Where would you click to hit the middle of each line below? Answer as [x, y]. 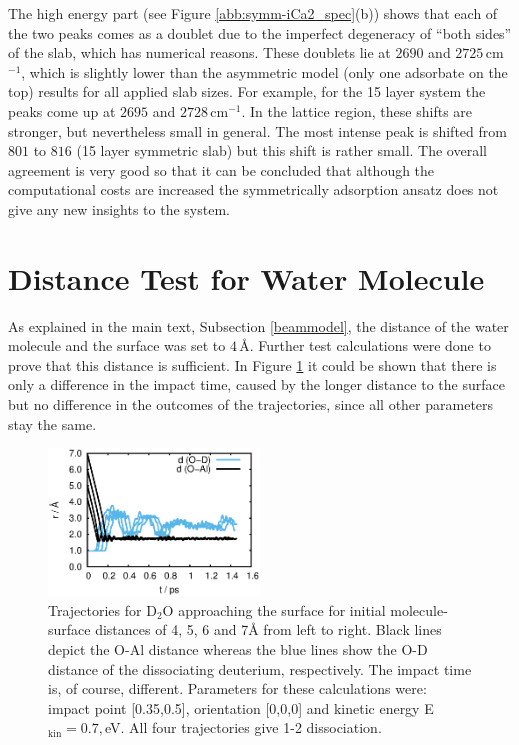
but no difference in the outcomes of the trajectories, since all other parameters [251, 404]
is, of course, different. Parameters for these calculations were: [237, 688]
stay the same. [52, 423]
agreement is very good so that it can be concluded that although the [221, 169]
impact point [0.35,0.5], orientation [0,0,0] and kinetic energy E [241, 707]
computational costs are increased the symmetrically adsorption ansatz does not [253, 189]
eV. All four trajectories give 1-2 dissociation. [243, 727]
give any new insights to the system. [119, 208]
